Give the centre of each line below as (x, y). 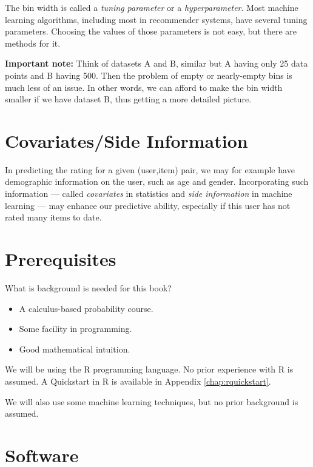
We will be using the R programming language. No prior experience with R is (149, 369)
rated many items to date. (53, 217)
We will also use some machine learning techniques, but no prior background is (152, 401)
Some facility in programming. (76, 329)
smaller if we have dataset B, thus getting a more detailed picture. (128, 99)
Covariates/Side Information (126, 140)
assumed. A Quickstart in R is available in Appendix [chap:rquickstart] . (138, 381)
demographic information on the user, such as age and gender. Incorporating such (157, 181)
